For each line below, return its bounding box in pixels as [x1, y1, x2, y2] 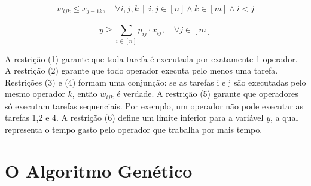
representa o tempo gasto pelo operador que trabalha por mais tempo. [5, 123, 263, 136]
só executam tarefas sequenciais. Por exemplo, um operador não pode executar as [5, 99, 303, 112]
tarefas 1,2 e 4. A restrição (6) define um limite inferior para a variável [5, 111, 264, 124]
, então [72, 87, 97, 100]
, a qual [270, 111, 298, 124]
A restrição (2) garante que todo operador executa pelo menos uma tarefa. [5, 64, 278, 77]
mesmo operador [5, 87, 65, 100]
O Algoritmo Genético [5, 158, 193, 182]
